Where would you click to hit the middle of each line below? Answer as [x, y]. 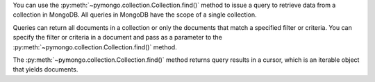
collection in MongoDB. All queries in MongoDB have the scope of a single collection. [135, 15]
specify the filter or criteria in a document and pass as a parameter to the [117, 38]
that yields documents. [45, 69]
